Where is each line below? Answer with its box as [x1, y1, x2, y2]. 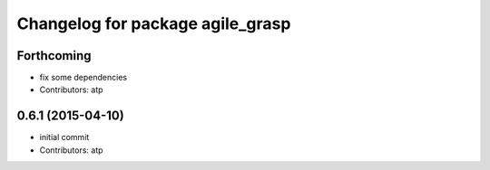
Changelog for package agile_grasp [16, 14, 291, 33]
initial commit [39, 132, 90, 143]
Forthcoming [16, 48, 92, 63]
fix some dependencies [39, 72, 127, 83]
